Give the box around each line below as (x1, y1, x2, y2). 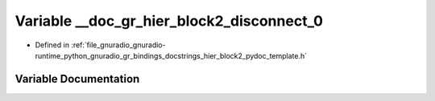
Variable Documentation (14, 72, 140, 86)
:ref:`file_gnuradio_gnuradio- (71, 40, 166, 50)
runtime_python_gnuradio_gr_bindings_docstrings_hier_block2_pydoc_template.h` (35, 50, 308, 60)
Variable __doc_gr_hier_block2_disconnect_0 (14, 12, 324, 30)
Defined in (35, 40, 70, 50)
